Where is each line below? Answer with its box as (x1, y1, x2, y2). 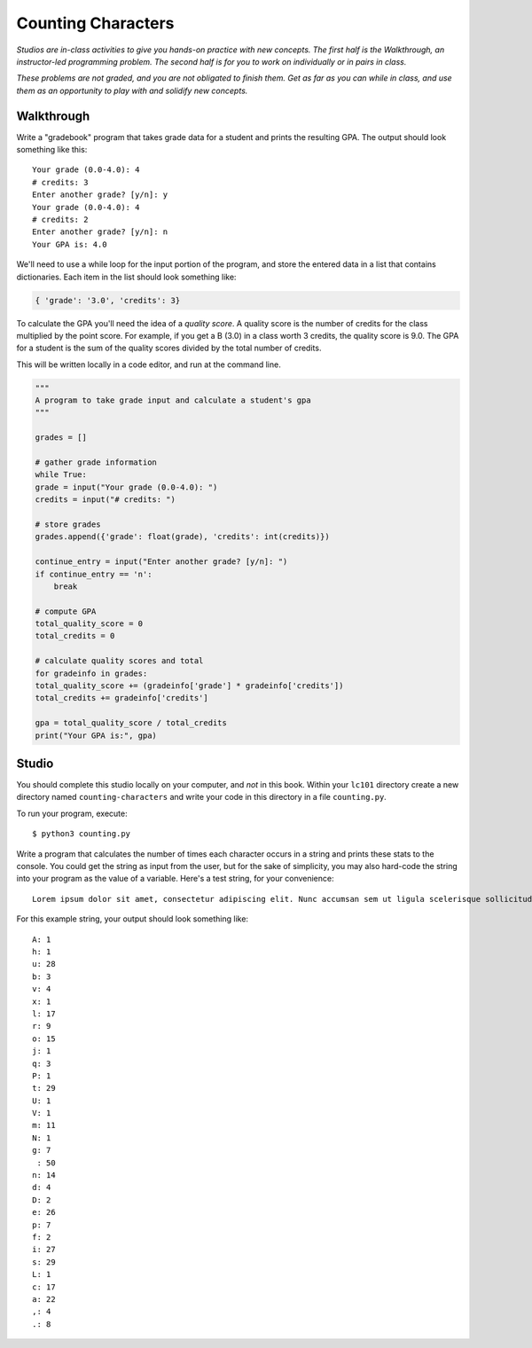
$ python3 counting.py (32, 829, 131, 839)
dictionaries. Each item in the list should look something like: (16, 271, 237, 282)
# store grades (35, 519, 101, 529)
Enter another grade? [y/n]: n (32, 227, 168, 237)
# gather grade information (35, 458, 157, 467)
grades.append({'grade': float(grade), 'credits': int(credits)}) (35, 532, 330, 542)
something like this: (16, 145, 88, 155)
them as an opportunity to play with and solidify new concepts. (16, 85, 248, 96)
